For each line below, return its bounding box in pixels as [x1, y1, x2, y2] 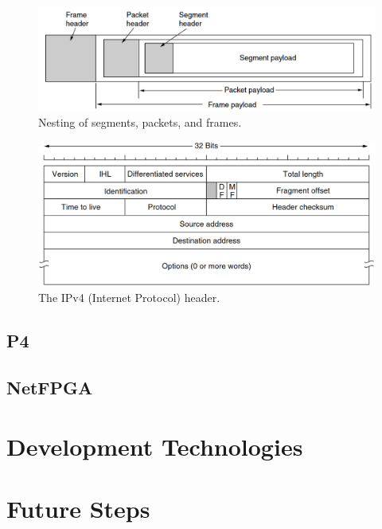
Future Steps [6, 492, 150, 524]
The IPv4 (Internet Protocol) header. [38, 289, 220, 306]
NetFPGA [6, 374, 93, 399]
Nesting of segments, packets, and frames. [38, 114, 242, 131]
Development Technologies [6, 429, 303, 462]
